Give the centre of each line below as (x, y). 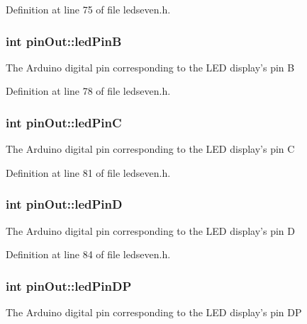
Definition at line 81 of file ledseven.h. (88, 172)
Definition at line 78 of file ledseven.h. (88, 91)
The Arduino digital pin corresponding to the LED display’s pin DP (154, 312)
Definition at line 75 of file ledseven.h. (88, 9)
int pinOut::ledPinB (64, 41)
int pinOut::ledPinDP (69, 285)
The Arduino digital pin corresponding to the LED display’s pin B (150, 67)
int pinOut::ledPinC (64, 122)
